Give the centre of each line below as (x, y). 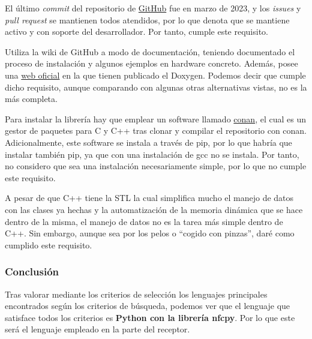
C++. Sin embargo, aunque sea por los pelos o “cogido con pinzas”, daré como (150, 233)
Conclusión (32, 271)
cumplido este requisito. (49, 244)
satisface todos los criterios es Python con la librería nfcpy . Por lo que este (150, 317)
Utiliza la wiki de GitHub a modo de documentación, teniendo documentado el (150, 51)
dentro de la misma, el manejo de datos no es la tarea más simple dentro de (144, 221)
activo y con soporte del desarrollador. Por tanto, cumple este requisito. (137, 31)
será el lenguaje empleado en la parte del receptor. (97, 329)
